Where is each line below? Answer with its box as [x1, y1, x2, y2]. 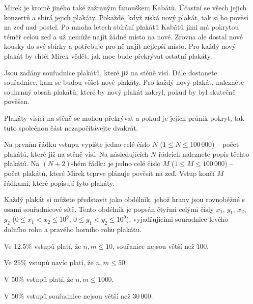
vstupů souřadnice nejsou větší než [26, 290, 131, 301]
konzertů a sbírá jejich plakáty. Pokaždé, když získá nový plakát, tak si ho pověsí [4, 12, 249, 22]
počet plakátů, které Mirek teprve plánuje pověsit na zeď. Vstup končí [4, 168, 215, 178]
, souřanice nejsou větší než [112, 240, 195, 251]
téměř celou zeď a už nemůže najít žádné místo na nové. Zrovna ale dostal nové [4, 31, 243, 41]
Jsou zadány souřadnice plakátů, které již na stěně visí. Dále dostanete [4, 67, 217, 77]
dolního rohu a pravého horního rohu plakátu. [4, 224, 142, 235]
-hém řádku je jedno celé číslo [71, 158, 161, 169]
